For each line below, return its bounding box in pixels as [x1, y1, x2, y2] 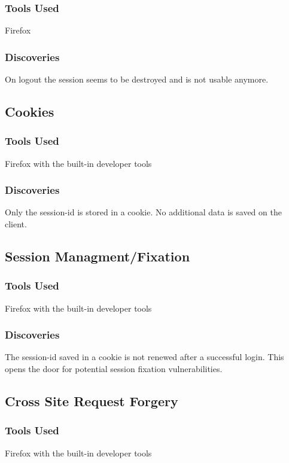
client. [5, 218, 27, 230]
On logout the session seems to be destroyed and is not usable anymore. [5, 73, 269, 86]
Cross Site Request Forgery [5, 392, 178, 410]
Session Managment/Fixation [5, 247, 190, 266]
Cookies [5, 102, 54, 121]
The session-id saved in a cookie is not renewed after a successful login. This [5, 351, 284, 363]
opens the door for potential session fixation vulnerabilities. [5, 363, 223, 375]
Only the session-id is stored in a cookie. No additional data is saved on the [5, 206, 282, 218]
